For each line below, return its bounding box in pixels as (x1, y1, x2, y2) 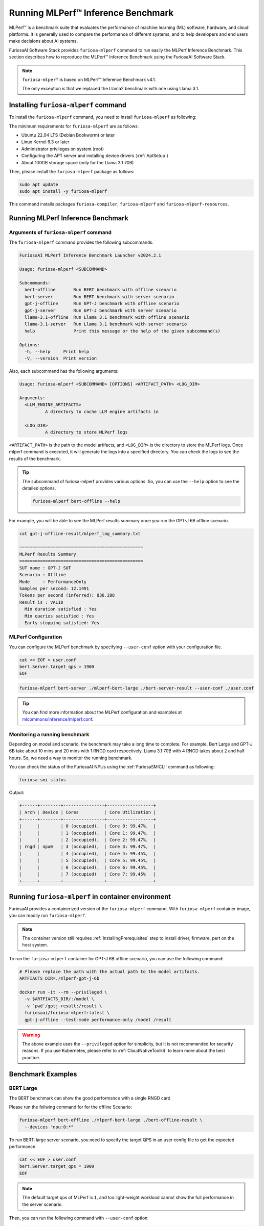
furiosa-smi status (19, 777, 66, 783)
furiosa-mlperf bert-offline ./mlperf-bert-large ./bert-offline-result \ (19, 1117, 203, 1123)
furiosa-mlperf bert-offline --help (32, 498, 121, 504)
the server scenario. (22, 1201, 63, 1207)
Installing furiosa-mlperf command (9, 101, 127, 109)
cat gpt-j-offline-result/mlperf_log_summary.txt (19, 531, 141, 536)
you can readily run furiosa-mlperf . (9, 913, 87, 919)
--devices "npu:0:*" (24, 1124, 74, 1130)
